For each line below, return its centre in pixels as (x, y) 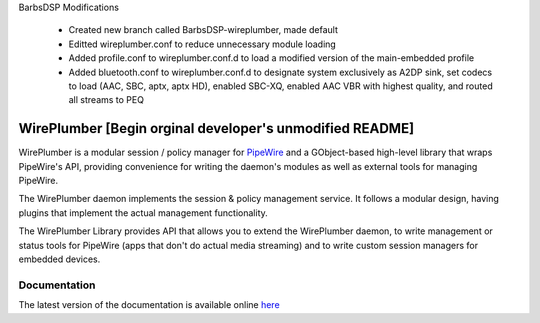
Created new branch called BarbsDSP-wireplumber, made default (203, 30)
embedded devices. (59, 259)
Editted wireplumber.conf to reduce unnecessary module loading (202, 44)
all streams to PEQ (106, 100)
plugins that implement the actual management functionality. (143, 212)
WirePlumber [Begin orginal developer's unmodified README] (216, 128)
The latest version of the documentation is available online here (149, 305)
